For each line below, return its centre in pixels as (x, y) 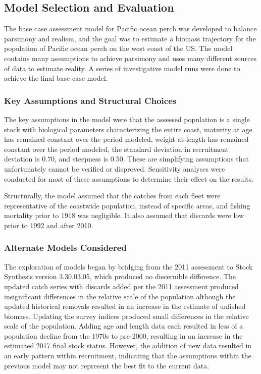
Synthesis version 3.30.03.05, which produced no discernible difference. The (120, 276)
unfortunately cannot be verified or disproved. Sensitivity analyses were (115, 168)
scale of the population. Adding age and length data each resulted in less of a (124, 326)
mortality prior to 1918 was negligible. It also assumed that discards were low (124, 215)
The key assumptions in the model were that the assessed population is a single (127, 119)
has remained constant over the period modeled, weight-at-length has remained (126, 139)
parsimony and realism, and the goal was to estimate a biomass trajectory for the (130, 38)
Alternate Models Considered (65, 248)
